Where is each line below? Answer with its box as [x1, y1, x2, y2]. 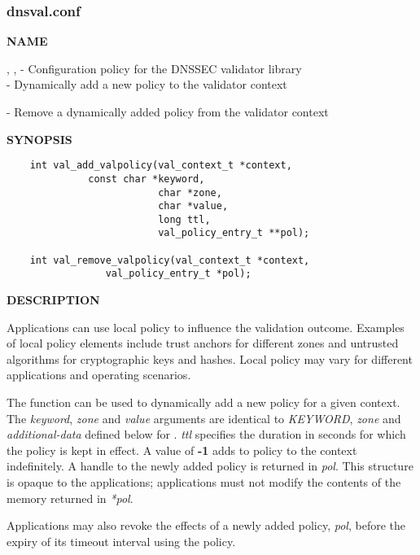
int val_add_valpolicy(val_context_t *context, [29, 160, 292, 172]
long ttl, [158, 213, 211, 225]
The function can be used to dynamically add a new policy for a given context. [7, 394, 400, 411]
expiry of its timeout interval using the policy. [7, 532, 236, 549]
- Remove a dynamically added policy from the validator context [7, 103, 329, 120]
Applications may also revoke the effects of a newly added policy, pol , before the [7, 517, 405, 534]
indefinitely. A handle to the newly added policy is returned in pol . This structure [7, 457, 413, 474]
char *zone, [158, 186, 222, 199]
